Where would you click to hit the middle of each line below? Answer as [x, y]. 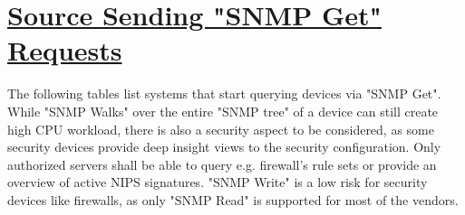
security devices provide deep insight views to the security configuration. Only [224, 147]
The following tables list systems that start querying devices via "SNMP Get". [224, 93]
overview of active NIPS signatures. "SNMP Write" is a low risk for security [218, 182]
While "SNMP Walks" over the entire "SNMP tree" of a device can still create [223, 111]
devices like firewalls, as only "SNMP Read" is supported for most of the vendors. [233, 199]
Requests [65, 50]
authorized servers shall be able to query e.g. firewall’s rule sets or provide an [222, 164]
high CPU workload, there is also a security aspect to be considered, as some [221, 129]
